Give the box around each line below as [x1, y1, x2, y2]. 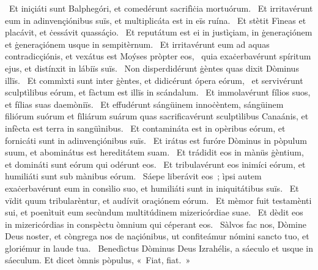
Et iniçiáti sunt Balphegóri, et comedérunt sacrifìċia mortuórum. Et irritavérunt [9, 2, 313, 14]
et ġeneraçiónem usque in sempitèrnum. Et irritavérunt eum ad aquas [5, 37, 270, 50]
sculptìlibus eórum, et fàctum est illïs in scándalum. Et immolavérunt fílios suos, [5, 86, 311, 99]
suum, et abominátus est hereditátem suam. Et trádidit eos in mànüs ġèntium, [5, 146, 304, 159]
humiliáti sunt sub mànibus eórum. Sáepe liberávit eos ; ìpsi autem [5, 170, 262, 182]
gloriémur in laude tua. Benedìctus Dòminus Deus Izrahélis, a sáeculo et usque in [5, 241, 313, 254]
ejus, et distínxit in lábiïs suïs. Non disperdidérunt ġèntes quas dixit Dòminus [5, 61, 299, 74]
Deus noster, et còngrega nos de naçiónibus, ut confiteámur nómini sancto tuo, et [5, 230, 309, 242]
